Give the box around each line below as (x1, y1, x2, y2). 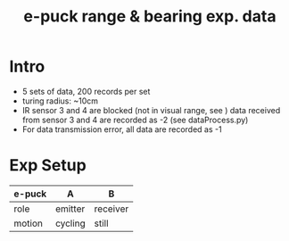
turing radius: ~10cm (21, 96, 99, 106)
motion (13, 217, 43, 229)
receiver (94, 203, 129, 215)
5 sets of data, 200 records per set (21, 86, 151, 96)
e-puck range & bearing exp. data (23, 6, 277, 27)
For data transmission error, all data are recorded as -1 (21, 123, 222, 135)
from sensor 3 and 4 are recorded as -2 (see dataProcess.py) (21, 114, 249, 125)
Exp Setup (9, 155, 87, 176)
